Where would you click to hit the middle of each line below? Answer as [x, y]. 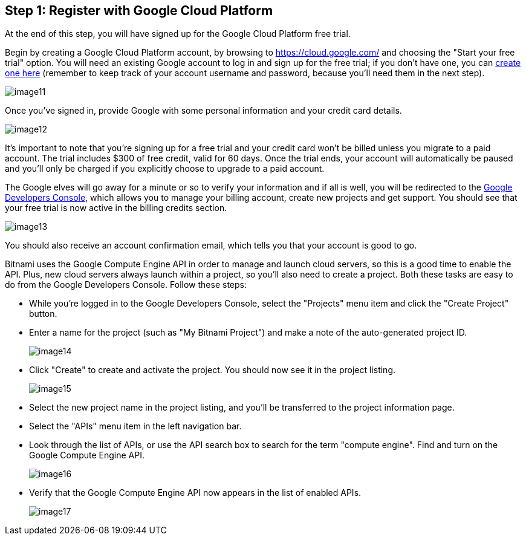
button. [43, 314]
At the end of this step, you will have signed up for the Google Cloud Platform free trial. [178, 34]
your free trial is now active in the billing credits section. [116, 208]
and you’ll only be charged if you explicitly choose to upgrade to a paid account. [165, 169]
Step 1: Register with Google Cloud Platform [139, 11]
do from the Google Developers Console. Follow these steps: [126, 285]
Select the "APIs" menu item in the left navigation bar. [135, 426]
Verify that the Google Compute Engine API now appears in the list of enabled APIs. [195, 493]
